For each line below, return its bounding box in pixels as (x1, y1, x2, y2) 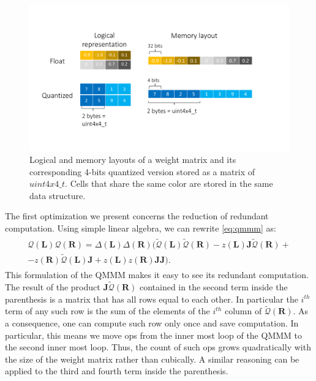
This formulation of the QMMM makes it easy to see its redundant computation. (5, 268, 309, 281)
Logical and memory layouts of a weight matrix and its (29, 153, 236, 166)
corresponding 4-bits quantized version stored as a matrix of (29, 165, 255, 178)
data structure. (29, 189, 86, 202)
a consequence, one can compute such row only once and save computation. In (5, 317, 299, 329)
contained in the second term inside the (139, 281, 288, 293)
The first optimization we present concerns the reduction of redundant (5, 209, 269, 222)
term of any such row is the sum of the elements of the (5, 304, 210, 317)
